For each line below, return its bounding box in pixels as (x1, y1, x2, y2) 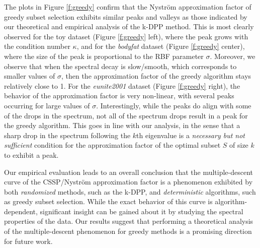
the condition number (4, 41, 70, 51)
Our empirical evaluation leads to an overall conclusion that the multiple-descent (4, 166, 253, 177)
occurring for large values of (4, 100, 90, 110)
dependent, (4, 206, 38, 216)
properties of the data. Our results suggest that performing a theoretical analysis (4, 216, 253, 226)
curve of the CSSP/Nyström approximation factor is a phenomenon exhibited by (4, 176, 253, 187)
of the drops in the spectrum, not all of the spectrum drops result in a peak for (4, 110, 248, 120)
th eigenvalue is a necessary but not (136, 130, 245, 140)
